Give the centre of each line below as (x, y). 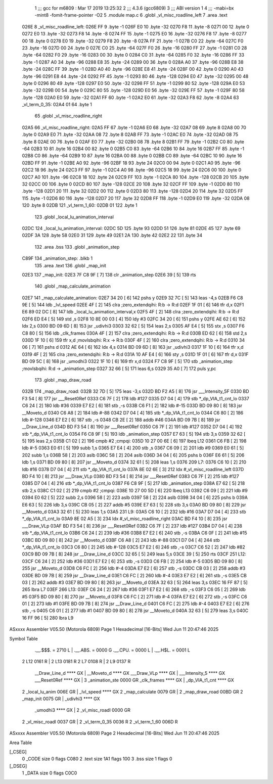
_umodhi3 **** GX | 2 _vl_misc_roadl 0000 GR (83, 710)
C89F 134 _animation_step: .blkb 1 (57, 258)
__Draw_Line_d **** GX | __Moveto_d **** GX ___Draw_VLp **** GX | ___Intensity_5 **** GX (130, 673)
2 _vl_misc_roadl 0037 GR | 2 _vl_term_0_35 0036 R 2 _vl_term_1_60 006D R (100, 722)
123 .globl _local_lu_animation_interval (74, 217)
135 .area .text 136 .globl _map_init (70, 265)
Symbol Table (24, 638)
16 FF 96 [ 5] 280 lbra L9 (48, 618)
